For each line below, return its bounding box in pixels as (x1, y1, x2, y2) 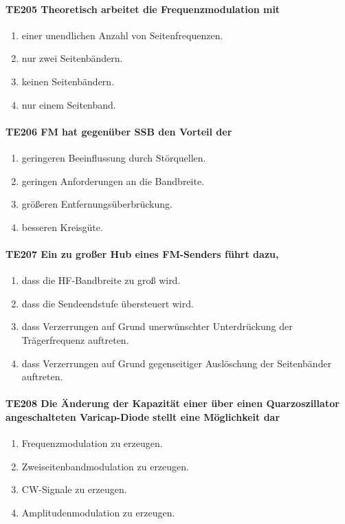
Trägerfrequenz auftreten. (21, 332, 129, 347)
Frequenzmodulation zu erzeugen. (21, 436, 163, 450)
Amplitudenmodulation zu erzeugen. (21, 505, 175, 519)
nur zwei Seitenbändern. (21, 51, 123, 65)
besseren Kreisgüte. (21, 219, 103, 234)
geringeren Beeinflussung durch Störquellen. (21, 150, 206, 164)
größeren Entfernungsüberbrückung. (21, 197, 172, 211)
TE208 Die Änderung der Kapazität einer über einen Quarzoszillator (5, 396, 340, 411)
